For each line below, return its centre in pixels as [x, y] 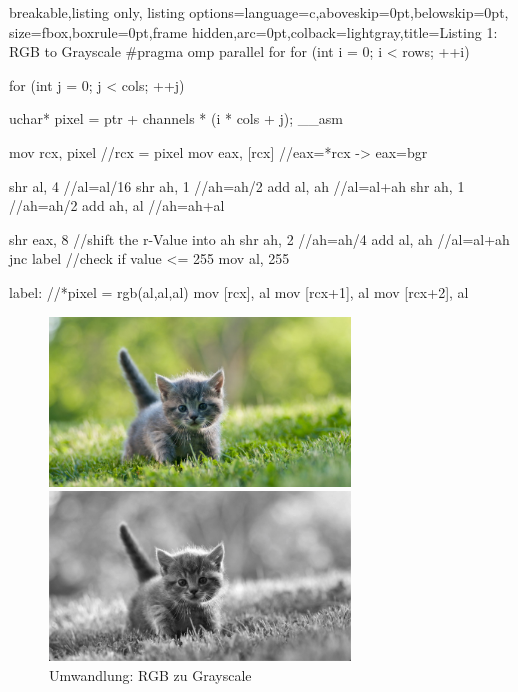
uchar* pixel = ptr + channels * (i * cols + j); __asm [176, 118]
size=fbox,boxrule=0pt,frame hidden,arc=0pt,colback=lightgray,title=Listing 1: [253, 31]
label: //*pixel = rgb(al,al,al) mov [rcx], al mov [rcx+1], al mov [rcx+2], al [239, 291]
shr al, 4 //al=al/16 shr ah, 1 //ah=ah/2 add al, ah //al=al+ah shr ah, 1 [237, 185]
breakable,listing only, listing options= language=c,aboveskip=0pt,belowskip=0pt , [259, 12]
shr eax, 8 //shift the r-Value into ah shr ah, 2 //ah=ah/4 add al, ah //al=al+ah [259, 238]
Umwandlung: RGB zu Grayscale [150, 674]
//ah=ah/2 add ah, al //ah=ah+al [117, 205]
